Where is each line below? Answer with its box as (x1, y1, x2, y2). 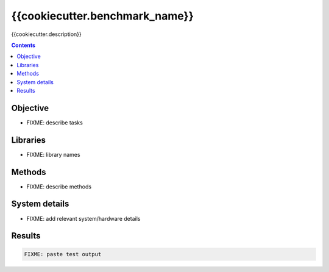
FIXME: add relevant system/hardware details (26, 215, 141, 222)
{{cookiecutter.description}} (11, 30, 82, 38)
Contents (11, 41, 36, 49)
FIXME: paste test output (24, 251, 102, 257)
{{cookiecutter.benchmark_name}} (11, 9, 194, 23)
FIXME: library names (26, 151, 80, 158)
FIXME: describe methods (26, 183, 91, 190)
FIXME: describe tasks (26, 119, 83, 126)
